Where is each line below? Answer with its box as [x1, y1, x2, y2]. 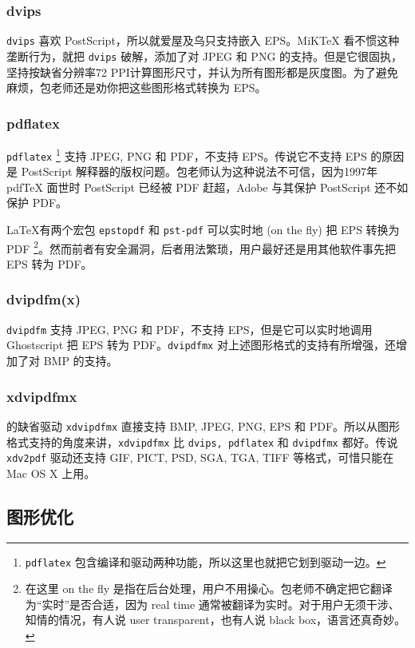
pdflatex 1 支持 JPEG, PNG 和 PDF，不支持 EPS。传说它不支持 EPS [6, 145, 367, 164]
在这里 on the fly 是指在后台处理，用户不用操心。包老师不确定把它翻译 [25, 580, 393, 597]
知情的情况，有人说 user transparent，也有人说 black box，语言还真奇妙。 [25, 611, 406, 628]
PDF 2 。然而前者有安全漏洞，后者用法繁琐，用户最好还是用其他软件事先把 [6, 237, 396, 256]
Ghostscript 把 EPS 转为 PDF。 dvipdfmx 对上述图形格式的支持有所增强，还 [6, 336, 396, 353]
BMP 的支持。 [43, 352, 118, 369]
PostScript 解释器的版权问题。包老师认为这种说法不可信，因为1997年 [21, 163, 378, 180]
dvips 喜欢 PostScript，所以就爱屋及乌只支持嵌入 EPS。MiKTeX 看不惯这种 [6, 32, 400, 49]
